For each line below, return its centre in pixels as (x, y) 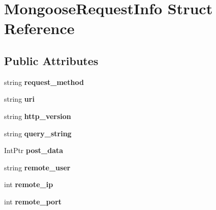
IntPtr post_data (34, 150)
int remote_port (33, 201)
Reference (39, 28)
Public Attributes (51, 60)
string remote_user (37, 167)
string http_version (38, 116)
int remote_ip (29, 184)
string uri (19, 99)
